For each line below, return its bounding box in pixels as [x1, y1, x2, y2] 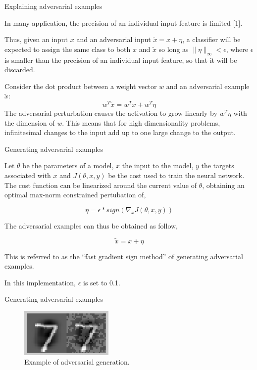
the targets [201, 160, 234, 171]
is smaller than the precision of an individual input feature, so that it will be [4, 54, 237, 65]
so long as [158, 44, 189, 54]
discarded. [4, 64, 35, 75]
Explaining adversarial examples [4, 1, 103, 11]
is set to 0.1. [83, 277, 120, 287]
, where [226, 44, 249, 54]
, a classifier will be [182, 34, 241, 45]
